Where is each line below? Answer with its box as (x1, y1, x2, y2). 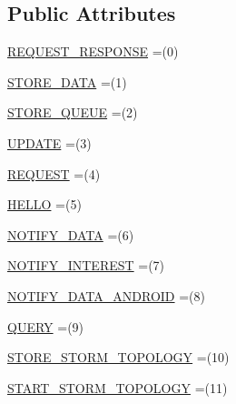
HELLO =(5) (7, 195, 82, 214)
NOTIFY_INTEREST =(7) (7, 256, 165, 275)
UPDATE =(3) (7, 133, 92, 152)
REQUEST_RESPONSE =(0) (7, 42, 179, 61)
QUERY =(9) (7, 317, 84, 336)
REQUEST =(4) (7, 164, 101, 183)
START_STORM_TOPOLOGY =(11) (7, 378, 228, 397)
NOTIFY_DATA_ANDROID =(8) (7, 286, 205, 305)
